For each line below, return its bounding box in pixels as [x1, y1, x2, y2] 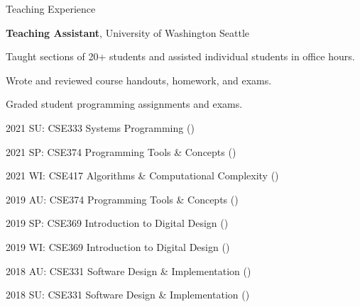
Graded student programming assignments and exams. [6, 96, 243, 111]
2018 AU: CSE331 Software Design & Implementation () [6, 263, 251, 278]
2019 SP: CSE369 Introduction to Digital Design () [6, 216, 229, 230]
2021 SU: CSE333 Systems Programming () [6, 120, 195, 135]
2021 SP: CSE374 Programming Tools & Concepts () [6, 144, 236, 159]
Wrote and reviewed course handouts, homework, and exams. [6, 72, 272, 87]
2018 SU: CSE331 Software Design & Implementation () [6, 287, 250, 302]
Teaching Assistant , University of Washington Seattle [6, 25, 250, 40]
